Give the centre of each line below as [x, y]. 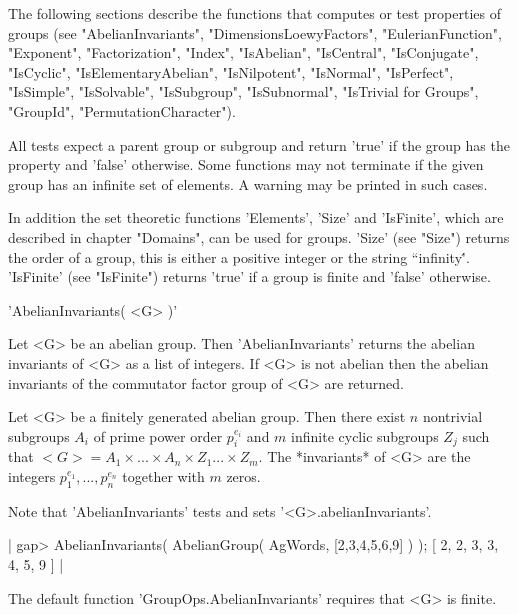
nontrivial [452, 416]
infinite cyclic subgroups [365, 435]
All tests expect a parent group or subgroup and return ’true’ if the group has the [259, 144]
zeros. [243, 476]
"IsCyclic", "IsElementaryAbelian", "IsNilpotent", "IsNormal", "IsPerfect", [231, 71]
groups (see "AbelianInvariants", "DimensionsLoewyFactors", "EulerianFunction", [255, 32]
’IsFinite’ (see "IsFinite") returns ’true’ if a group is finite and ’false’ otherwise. [249, 276]
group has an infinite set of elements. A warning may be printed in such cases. [248, 183]
